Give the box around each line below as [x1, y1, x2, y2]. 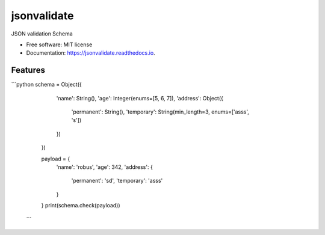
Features [11, 65, 45, 75]
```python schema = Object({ [11, 81, 82, 88]
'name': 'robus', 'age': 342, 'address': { [56, 163, 153, 171]
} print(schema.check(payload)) [41, 202, 120, 209]
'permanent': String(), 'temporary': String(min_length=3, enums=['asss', [71, 108, 250, 115]
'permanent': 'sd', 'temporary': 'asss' [71, 177, 163, 185]
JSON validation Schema [11, 30, 73, 37]
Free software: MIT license [26, 41, 93, 48]
